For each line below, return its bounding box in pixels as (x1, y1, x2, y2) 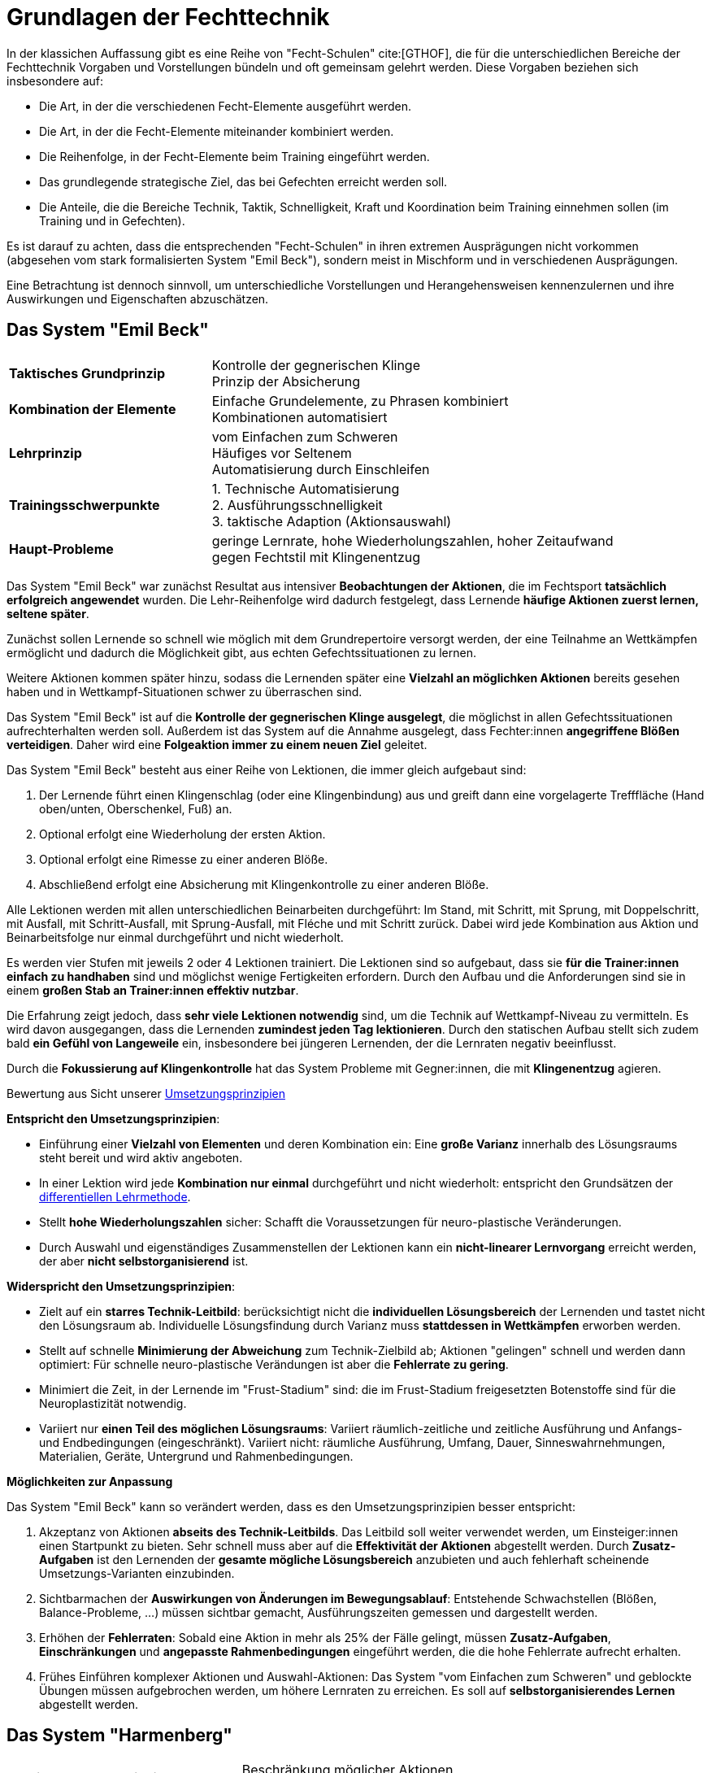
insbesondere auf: (7, 73, 104, 88)
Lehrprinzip (9, 444, 82, 461)
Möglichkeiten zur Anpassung (7, 1474, 173, 1488)
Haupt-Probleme (9, 540, 114, 557)
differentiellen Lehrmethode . (39, 1189, 191, 1204)
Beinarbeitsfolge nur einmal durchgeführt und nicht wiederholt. (7, 930, 344, 944)
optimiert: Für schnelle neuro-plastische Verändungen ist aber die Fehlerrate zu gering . (39, 1357, 509, 1371)
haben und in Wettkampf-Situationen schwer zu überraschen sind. (7, 684, 363, 699)
